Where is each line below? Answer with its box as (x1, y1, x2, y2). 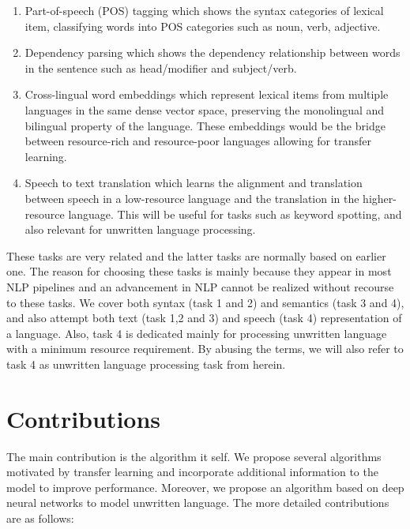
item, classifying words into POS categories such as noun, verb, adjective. (24, 17, 381, 34)
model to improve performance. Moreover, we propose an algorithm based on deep (6, 478, 404, 495)
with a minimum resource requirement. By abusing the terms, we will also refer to (6, 340, 404, 357)
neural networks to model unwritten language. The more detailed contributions (6, 494, 389, 511)
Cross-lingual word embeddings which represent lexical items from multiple (24, 86, 389, 103)
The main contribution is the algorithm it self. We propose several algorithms (6, 448, 382, 464)
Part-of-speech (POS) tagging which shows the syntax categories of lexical (24, 2, 384, 18)
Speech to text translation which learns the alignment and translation (24, 174, 363, 191)
